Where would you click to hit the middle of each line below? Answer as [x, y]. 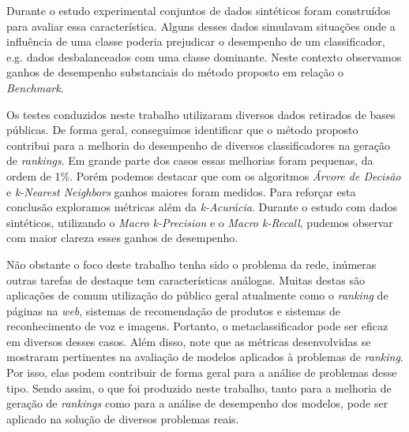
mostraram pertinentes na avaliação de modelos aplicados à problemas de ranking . [205, 357]
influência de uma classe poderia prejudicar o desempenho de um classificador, [196, 41]
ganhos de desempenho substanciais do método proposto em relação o [175, 72]
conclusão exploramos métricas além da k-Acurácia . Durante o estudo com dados [202, 207]
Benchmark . [35, 87]
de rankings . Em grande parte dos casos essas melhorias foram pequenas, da [190, 160]
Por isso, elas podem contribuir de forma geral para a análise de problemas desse [202, 372]
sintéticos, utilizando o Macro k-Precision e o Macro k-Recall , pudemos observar [200, 222]
